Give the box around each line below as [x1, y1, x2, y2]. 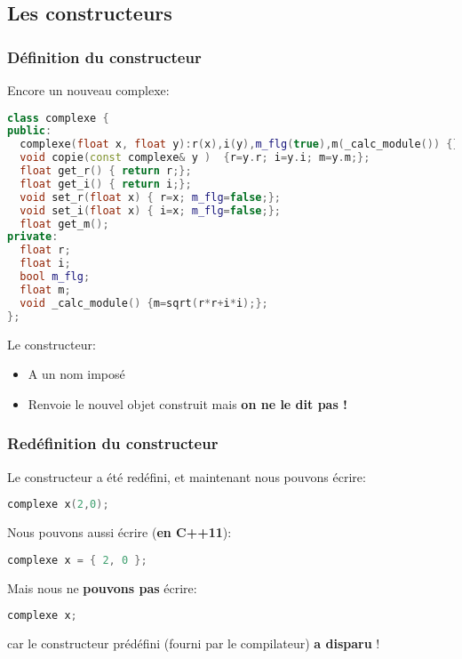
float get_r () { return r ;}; [20, 165, 192, 178]
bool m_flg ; [20, 270, 91, 284]
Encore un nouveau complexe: [7, 81, 170, 99]
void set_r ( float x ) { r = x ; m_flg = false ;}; [20, 190, 281, 204]
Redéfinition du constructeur [7, 432, 219, 454]
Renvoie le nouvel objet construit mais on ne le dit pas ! [28, 394, 348, 413]
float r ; [20, 244, 71, 257]
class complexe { [7, 111, 109, 125]
